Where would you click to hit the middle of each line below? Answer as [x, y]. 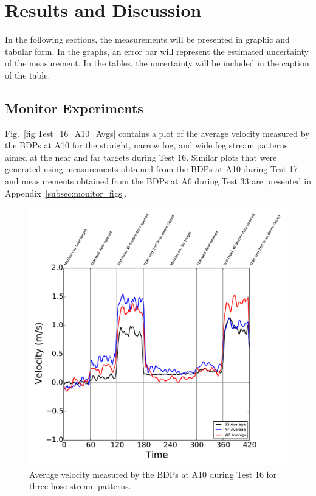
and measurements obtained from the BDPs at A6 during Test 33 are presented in [158, 181]
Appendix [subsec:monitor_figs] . [66, 193]
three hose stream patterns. [80, 486]
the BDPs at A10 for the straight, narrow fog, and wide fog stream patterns [146, 145]
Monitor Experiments [74, 107]
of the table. [28, 75]
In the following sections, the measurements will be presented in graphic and [147, 39]
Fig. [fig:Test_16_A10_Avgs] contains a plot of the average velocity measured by [157, 133]
